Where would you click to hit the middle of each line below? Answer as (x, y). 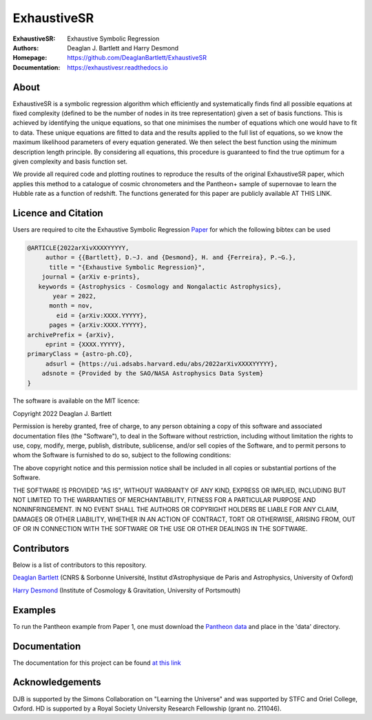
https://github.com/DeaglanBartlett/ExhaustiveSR (137, 58)
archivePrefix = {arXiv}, (71, 335)
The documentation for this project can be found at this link (97, 663)
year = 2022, (74, 296)
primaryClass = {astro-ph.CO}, (80, 354)
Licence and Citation (58, 213)
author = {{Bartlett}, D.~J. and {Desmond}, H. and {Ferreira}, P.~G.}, (170, 258)
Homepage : (30, 58)
